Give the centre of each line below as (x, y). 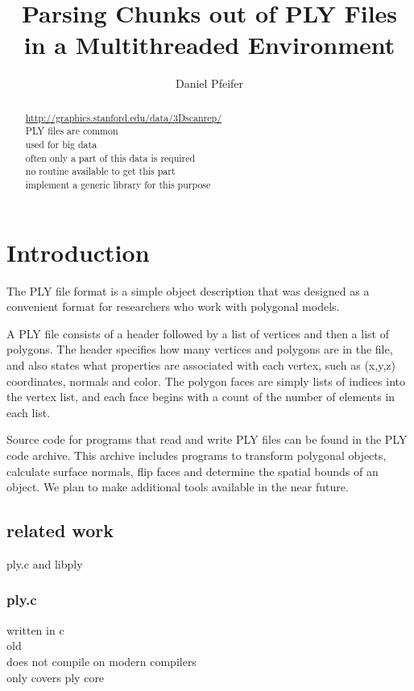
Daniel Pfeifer (209, 83)
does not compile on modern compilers (101, 661)
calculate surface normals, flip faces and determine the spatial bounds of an (193, 471)
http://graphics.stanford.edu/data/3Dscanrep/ (124, 117)
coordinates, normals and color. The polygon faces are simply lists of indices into (206, 381)
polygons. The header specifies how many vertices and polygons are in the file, (200, 349)
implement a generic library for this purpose (118, 184)
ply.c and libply (45, 563)
